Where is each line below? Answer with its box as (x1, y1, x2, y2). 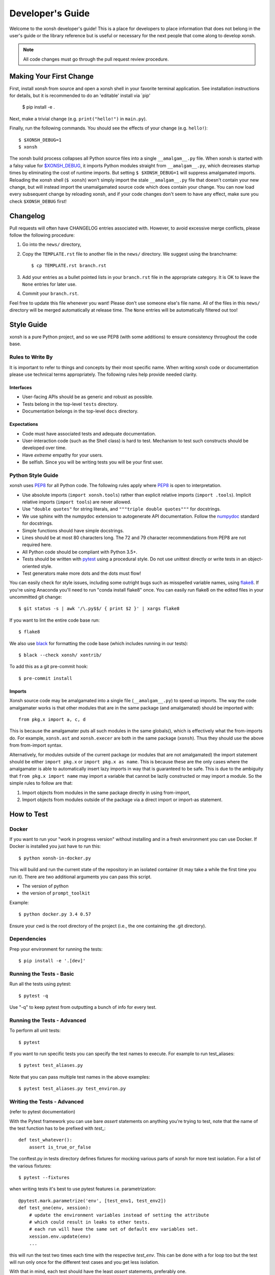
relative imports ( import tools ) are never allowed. (22, 499, 132, 505)
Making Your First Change (9, 72, 94, 81)
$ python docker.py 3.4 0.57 (18, 911, 91, 917)
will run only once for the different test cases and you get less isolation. (9, 1259, 159, 1265)
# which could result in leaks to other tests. (29, 1219, 150, 1225)
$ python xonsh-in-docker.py (18, 855, 91, 861)
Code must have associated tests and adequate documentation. (22, 430, 156, 437)
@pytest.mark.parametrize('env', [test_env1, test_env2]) (18, 1197, 167, 1204)
